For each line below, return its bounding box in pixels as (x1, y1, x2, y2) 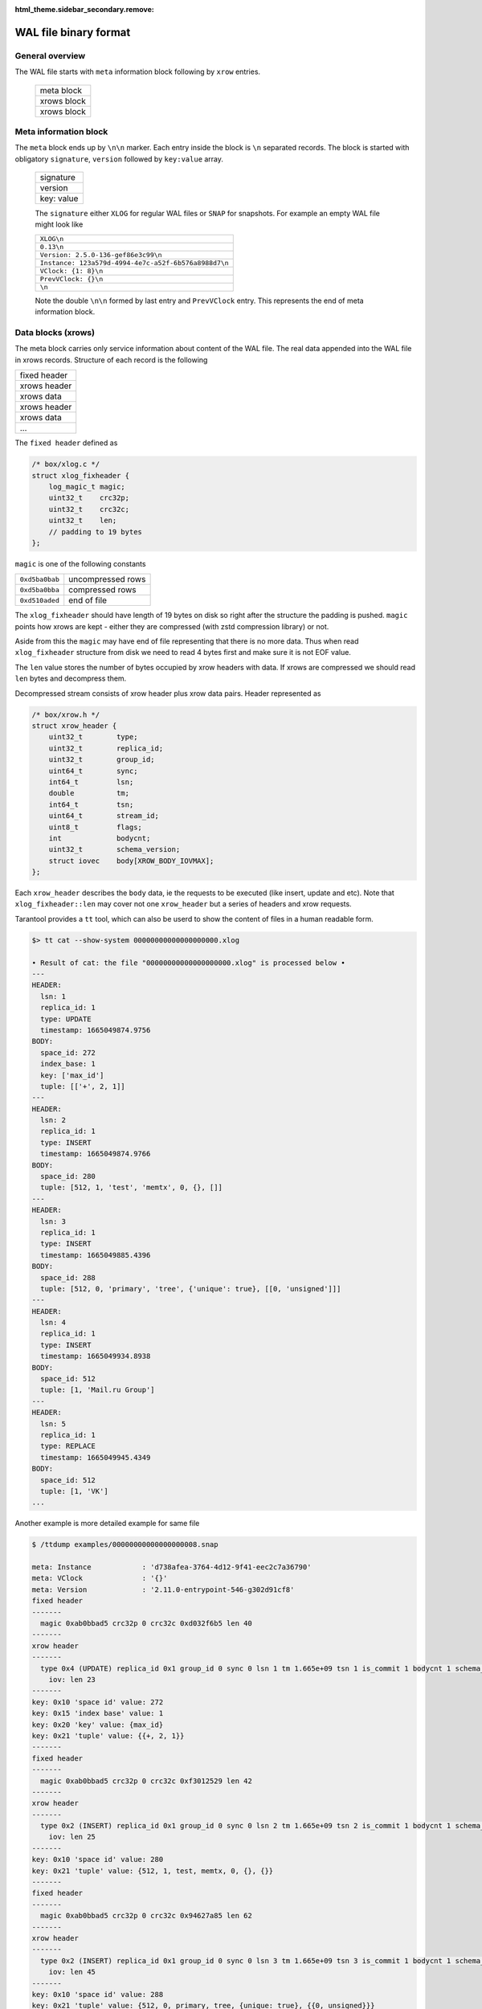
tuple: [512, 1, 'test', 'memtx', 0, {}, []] (40, 1183, 223, 1193)
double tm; (48, 788, 130, 798)
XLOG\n (39, 234, 64, 243)
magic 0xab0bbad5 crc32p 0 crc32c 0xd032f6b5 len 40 (40, 1619, 252, 1628)
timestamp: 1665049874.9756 (40, 1025, 151, 1034)
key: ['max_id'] (40, 1070, 104, 1080)
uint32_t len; (48, 516, 117, 526)
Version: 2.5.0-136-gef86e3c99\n (39, 250, 162, 259)
